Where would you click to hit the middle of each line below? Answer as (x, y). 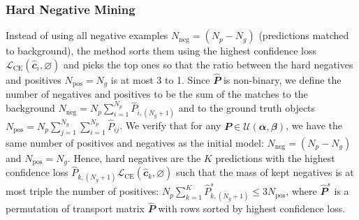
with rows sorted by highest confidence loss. (252, 208)
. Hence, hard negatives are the (134, 157)
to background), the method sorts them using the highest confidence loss (161, 51)
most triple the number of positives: (82, 191)
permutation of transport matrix (75, 208)
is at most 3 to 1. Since (160, 80)
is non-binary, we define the (282, 80)
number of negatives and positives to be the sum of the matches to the (157, 94)
